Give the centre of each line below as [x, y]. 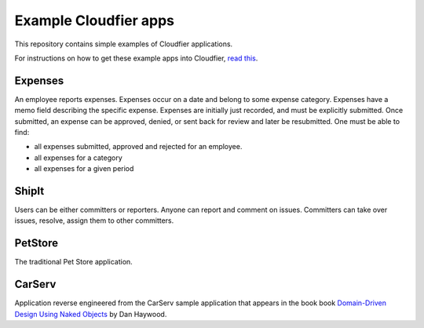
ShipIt [29, 191]
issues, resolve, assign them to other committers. [94, 220]
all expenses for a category [79, 158]
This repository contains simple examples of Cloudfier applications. [124, 44]
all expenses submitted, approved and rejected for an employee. [138, 147]
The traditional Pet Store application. [73, 262]
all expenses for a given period [84, 169]
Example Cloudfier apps [95, 20]
